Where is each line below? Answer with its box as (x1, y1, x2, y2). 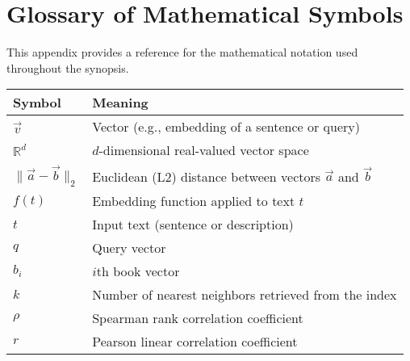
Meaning (92, 93, 149, 112)
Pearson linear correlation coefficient (92, 332, 298, 351)
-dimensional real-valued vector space (98, 141, 309, 160)
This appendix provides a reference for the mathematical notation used (6, 44, 358, 61)
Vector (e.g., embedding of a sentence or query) (92, 117, 360, 136)
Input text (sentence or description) (92, 215, 294, 234)
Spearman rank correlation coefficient (92, 309, 303, 328)
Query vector (92, 238, 166, 258)
